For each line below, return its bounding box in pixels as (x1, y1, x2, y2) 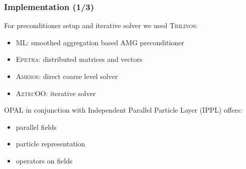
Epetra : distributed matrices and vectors (16, 54, 143, 64)
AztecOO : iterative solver (16, 88, 96, 98)
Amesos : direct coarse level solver (16, 71, 118, 81)
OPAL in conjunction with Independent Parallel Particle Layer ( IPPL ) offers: (4, 105, 242, 115)
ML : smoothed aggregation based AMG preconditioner (16, 37, 184, 47)
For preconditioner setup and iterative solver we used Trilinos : (4, 20, 198, 31)
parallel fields (16, 121, 57, 132)
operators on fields (16, 155, 73, 165)
